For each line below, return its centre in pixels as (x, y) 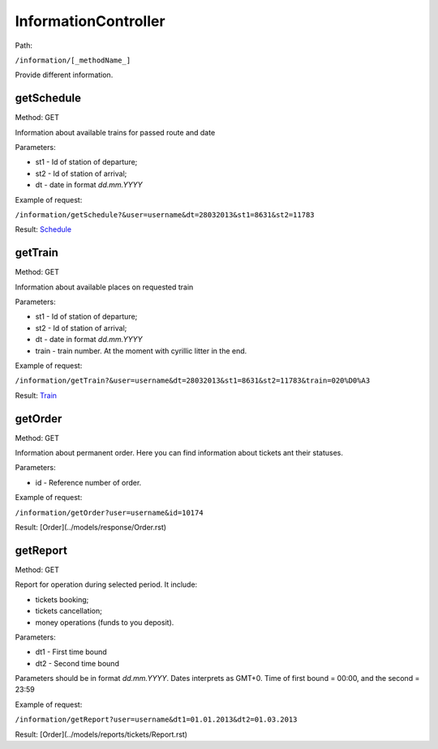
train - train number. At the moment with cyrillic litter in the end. (141, 351)
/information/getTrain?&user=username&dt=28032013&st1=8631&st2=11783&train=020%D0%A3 (193, 381)
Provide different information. (64, 75)
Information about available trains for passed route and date (115, 132)
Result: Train (36, 395)
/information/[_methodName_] (73, 60)
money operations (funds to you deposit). (105, 622)
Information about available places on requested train (104, 287)
